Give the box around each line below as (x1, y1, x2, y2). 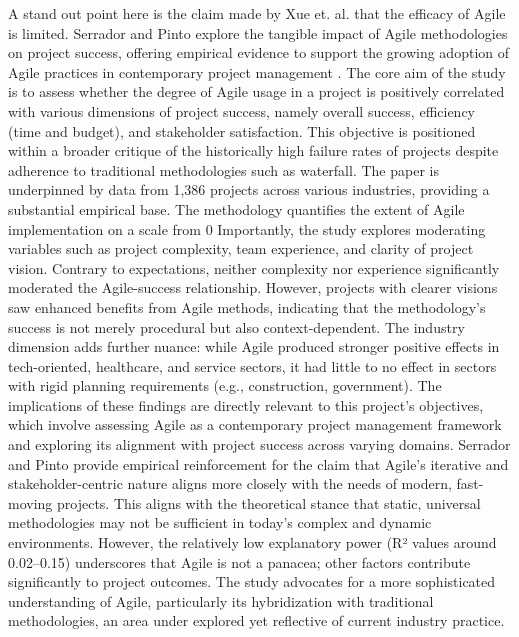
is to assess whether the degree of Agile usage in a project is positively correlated (8, 81, 505, 102)
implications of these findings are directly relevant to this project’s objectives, (8, 394, 484, 415)
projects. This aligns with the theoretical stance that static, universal (56, 492, 481, 513)
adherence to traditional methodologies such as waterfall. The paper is (8, 159, 439, 180)
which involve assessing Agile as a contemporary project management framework (8, 414, 502, 435)
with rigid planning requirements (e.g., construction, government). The (8, 375, 442, 396)
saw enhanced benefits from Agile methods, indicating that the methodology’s (8, 296, 486, 317)
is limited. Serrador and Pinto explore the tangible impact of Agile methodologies (8, 22, 508, 43)
